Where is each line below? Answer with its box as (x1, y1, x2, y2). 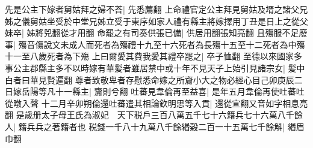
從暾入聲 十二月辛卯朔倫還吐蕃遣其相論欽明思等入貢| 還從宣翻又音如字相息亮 (5, 96, 308, 109)
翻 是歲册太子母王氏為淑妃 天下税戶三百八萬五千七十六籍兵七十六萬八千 (5, 108, 294, 121)
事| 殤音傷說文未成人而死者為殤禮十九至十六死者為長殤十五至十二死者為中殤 (5, 38, 305, 50)
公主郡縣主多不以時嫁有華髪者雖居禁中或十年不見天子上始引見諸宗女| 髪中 (13, 61, 305, 74)
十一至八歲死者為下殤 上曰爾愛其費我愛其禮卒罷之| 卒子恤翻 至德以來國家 (5, 50, 294, 62)
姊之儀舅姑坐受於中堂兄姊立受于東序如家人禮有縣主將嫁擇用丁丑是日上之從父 (5, 14, 308, 27)
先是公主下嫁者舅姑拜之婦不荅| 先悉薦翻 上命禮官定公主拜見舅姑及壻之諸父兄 (5, 3, 308, 15)
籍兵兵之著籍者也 (18, 120, 86, 132)
